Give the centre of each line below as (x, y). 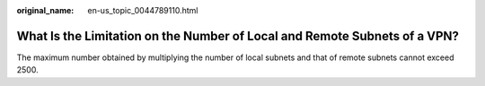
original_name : (45, 10)
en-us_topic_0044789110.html (143, 10)
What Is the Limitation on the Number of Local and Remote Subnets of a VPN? (238, 36)
